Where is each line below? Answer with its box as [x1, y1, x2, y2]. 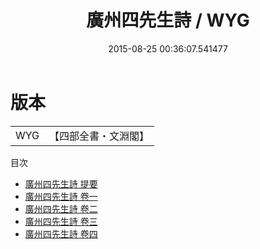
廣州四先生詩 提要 [24, 177, 98, 190]
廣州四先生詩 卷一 [24, 190, 98, 202]
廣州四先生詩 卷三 [24, 215, 98, 227]
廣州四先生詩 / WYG [86, 9, 250, 32]
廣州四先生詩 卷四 [24, 227, 98, 240]
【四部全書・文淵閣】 [49, 129, 150, 143]
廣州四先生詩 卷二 [24, 202, 98, 215]
